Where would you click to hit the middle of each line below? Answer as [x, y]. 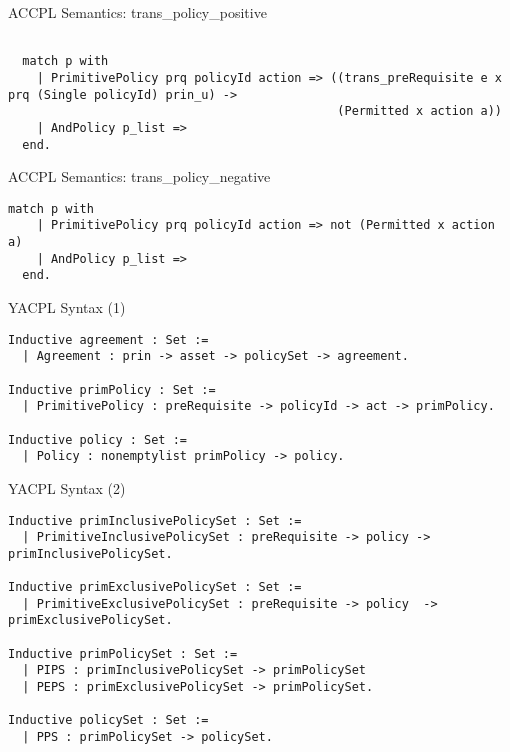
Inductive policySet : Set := [108, 720]
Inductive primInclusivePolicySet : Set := [155, 520]
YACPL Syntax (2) [67, 487]
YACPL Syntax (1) [67, 307]
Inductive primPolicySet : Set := [123, 653]
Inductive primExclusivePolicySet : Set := [155, 587]
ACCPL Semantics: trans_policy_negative [139, 176]
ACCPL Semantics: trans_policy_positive [137, 12]
